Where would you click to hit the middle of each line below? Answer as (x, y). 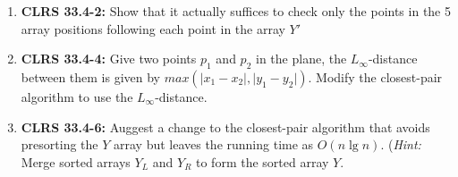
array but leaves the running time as (213, 144)
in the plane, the (301, 59)
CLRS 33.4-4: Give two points (109, 59)
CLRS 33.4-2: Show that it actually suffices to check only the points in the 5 (236, 11)
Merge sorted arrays (76, 161)
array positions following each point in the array (153, 28)
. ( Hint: (401, 144)
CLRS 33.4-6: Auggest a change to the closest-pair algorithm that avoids (225, 126)
